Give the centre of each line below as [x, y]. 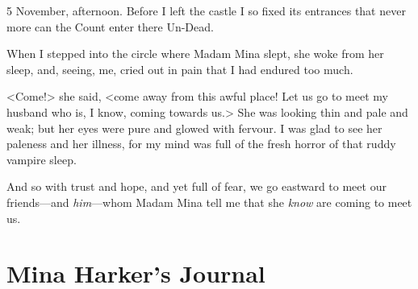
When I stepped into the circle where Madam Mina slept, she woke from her [195, 54]
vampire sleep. [42, 159]
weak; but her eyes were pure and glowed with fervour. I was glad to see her [194, 128]
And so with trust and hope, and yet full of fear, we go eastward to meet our [196, 186]
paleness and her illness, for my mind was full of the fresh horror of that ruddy [201, 144]
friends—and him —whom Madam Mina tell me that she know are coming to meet [209, 202]
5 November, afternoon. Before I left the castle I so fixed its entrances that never [206, 10]
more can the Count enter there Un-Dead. [110, 26]
